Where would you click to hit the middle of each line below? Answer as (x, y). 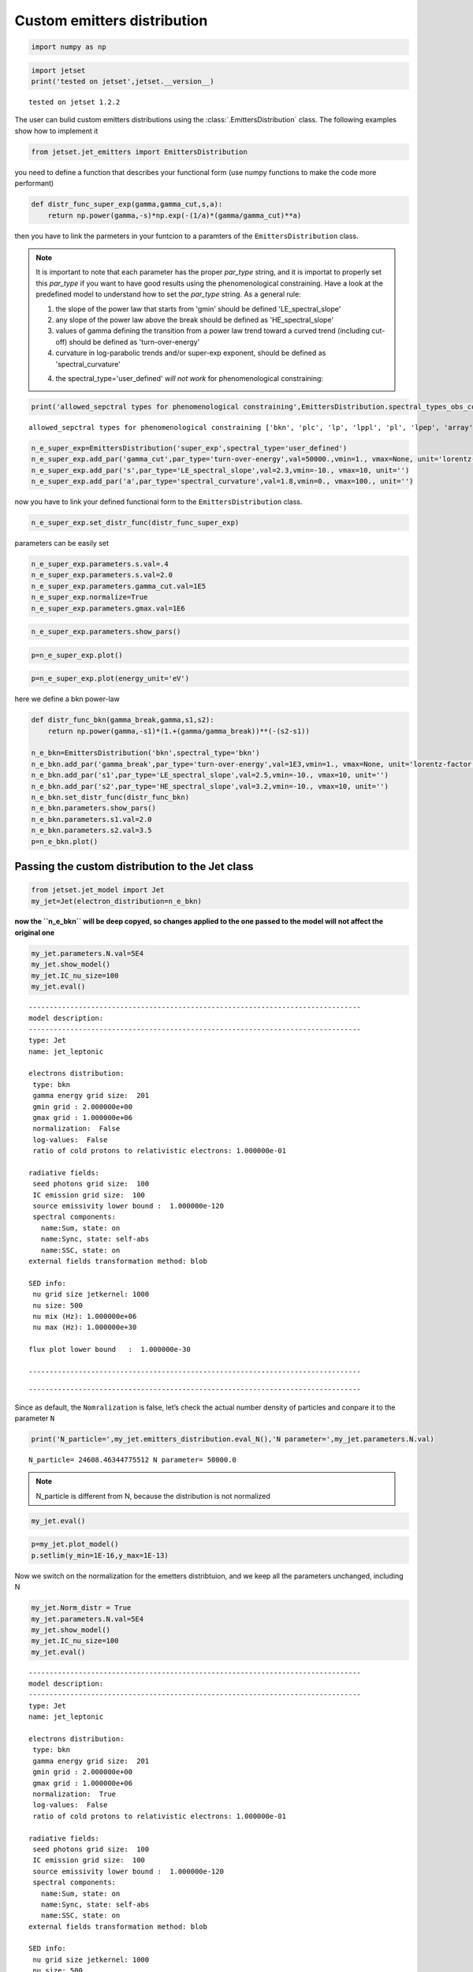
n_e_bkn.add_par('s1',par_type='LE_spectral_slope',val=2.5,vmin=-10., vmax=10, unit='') (210, 775)
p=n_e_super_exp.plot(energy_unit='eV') (110, 679)
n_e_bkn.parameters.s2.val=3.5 (92, 831)
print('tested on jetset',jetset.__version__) (123, 82)
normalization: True (74, 1794)
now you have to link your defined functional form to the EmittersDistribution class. (158, 502)
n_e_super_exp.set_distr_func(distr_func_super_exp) (135, 522)
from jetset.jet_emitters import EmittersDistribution (139, 151)
